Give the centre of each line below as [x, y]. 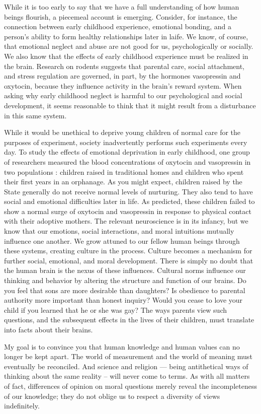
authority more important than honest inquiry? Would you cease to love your [123, 300]
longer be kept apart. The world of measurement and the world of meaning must [128, 356]
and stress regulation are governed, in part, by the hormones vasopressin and [122, 76]
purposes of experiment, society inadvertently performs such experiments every [126, 142]
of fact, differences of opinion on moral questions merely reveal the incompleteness [130, 386]
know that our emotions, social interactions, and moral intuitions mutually [119, 231]
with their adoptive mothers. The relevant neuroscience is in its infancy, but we [126, 221]
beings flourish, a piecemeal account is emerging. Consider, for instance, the [121, 16]
